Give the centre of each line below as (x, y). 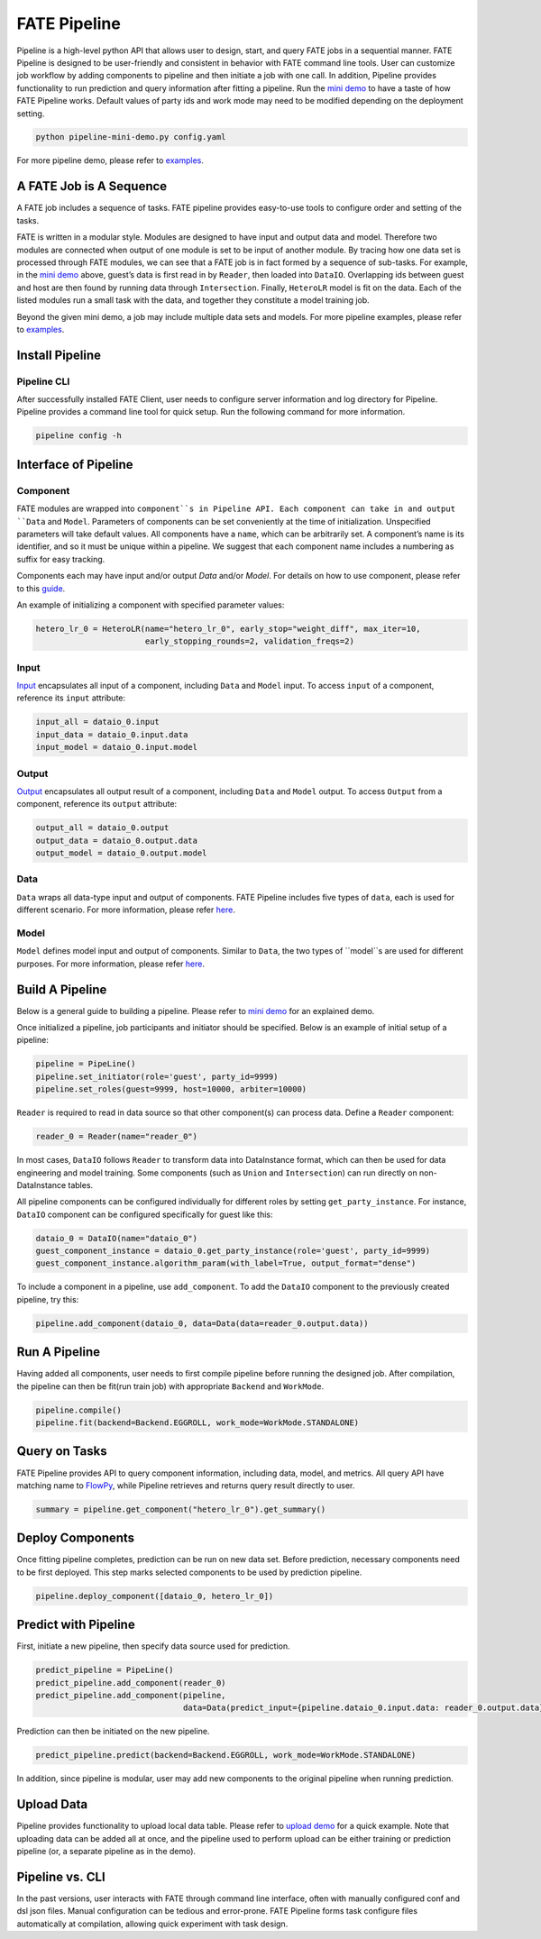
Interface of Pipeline (75, 464)
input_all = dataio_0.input (97, 722)
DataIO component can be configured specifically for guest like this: (145, 1214)
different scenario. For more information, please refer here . (126, 910)
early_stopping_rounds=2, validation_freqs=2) (250, 641)
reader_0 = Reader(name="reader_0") (117, 1137)
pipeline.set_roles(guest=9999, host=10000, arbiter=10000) (171, 1089)
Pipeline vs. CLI (61, 1876)
